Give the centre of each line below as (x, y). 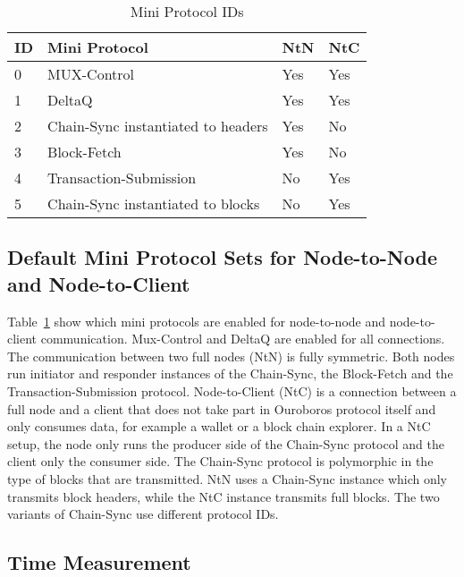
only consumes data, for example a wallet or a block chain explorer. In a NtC (219, 426)
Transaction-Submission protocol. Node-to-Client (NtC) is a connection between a (232, 390)
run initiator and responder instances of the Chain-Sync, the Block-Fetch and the (230, 373)
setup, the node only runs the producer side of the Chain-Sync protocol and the (226, 443)
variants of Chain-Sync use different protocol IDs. (143, 514)
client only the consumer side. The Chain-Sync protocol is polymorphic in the (220, 461)
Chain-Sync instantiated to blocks (154, 204)
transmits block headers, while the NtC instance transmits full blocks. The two (224, 496)
